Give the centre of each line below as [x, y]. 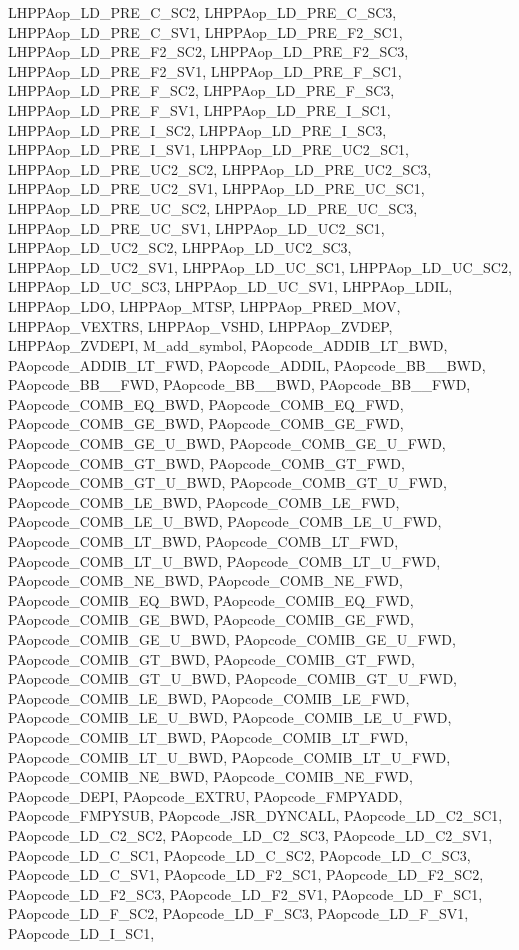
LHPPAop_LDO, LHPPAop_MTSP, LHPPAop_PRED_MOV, [204, 305]
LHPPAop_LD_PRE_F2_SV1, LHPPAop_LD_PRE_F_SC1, [205, 70]
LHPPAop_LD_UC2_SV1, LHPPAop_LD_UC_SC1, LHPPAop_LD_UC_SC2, [260, 266]
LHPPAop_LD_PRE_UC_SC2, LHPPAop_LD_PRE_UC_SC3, [213, 207]
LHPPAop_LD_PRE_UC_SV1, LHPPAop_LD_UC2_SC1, [196, 227]
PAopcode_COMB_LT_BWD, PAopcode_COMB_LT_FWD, [203, 541]
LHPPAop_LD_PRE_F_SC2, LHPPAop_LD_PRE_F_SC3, [201, 90]
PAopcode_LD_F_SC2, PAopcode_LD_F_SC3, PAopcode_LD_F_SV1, [238, 913]
